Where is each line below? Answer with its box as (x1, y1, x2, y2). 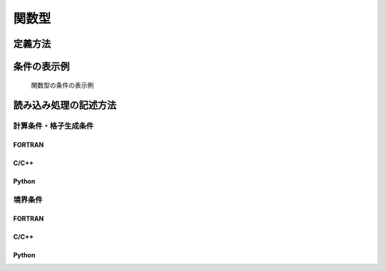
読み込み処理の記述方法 (13, 100, 117, 112)
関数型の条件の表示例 (31, 80, 94, 89)
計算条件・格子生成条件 (13, 121, 94, 131)
